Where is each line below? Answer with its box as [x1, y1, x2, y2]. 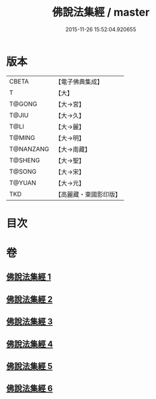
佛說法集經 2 [6, 294, 53, 304]
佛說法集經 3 [6, 317, 53, 327]
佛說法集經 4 [6, 339, 53, 349]
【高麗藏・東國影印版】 [55, 190, 122, 198]
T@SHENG [9, 156, 40, 164]
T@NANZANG [9, 145, 50, 153]
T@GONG [9, 100, 37, 108]
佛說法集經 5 [6, 361, 53, 371]
